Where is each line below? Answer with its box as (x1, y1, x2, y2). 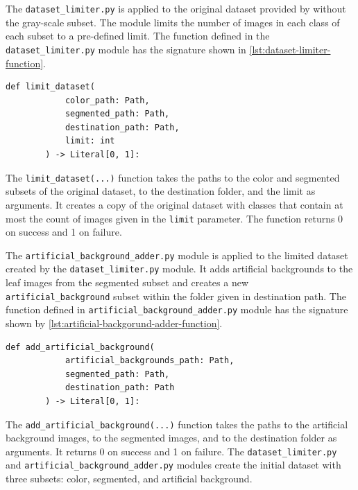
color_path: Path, (65, 95, 150, 105)
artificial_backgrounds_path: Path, (65, 356, 235, 366)
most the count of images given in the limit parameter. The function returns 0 (6, 211, 343, 225)
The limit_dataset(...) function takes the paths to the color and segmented (6, 170, 340, 184)
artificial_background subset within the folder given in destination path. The (6, 288, 346, 303)
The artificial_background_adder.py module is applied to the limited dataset (6, 247, 348, 262)
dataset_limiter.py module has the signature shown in (6, 42, 246, 56)
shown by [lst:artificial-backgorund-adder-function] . (6, 315, 223, 330)
